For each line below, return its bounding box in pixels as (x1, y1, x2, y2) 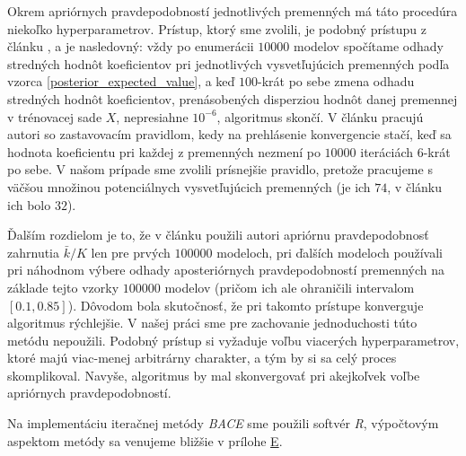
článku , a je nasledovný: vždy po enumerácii (7, 37, 254, 56)
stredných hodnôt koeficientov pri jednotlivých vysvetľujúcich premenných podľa (7, 54, 450, 73)
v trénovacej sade (7, 107, 102, 126)
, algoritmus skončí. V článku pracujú (216, 107, 424, 126)
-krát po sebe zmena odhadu (258, 72, 415, 91)
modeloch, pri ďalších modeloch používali (216, 242, 443, 261)
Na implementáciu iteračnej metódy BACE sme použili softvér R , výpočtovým (7, 414, 439, 433)
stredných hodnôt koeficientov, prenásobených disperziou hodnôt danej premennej (7, 89, 458, 108)
